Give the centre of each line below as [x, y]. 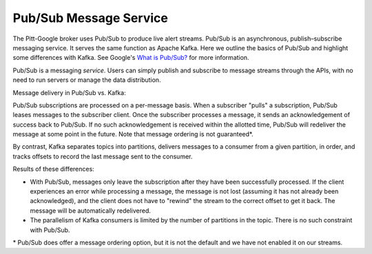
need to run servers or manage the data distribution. [87, 80]
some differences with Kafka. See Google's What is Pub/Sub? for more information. [131, 58]
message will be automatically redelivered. [90, 211]
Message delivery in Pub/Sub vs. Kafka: [70, 92]
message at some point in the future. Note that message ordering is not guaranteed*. [133, 134]
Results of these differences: [53, 169]
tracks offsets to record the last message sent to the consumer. [103, 156]
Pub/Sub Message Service [90, 18]
